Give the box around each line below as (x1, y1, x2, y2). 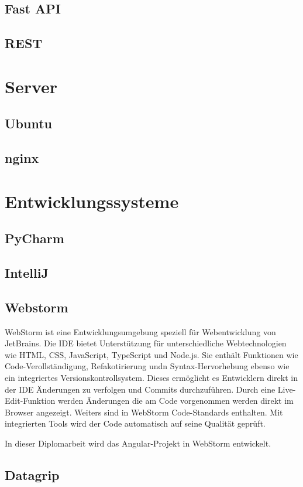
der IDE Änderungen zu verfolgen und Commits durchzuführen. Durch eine (5, 383, 276, 395)
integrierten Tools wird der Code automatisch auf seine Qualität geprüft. (5, 417, 266, 430)
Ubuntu (5, 114, 52, 132)
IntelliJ (5, 264, 49, 282)
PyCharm (5, 229, 64, 247)
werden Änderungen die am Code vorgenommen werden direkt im (58, 394, 294, 407)
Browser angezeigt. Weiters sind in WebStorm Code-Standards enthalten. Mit (5, 406, 283, 418)
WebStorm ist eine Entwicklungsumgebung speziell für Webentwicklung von (5, 325, 276, 338)
